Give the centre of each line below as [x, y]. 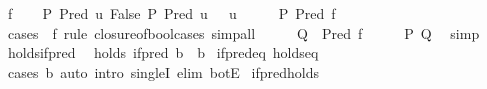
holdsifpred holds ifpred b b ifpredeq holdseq [163, 52]
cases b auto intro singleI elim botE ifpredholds [163, 71]
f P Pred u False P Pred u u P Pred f [171, 13]
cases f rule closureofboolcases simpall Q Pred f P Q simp [243, 32]
